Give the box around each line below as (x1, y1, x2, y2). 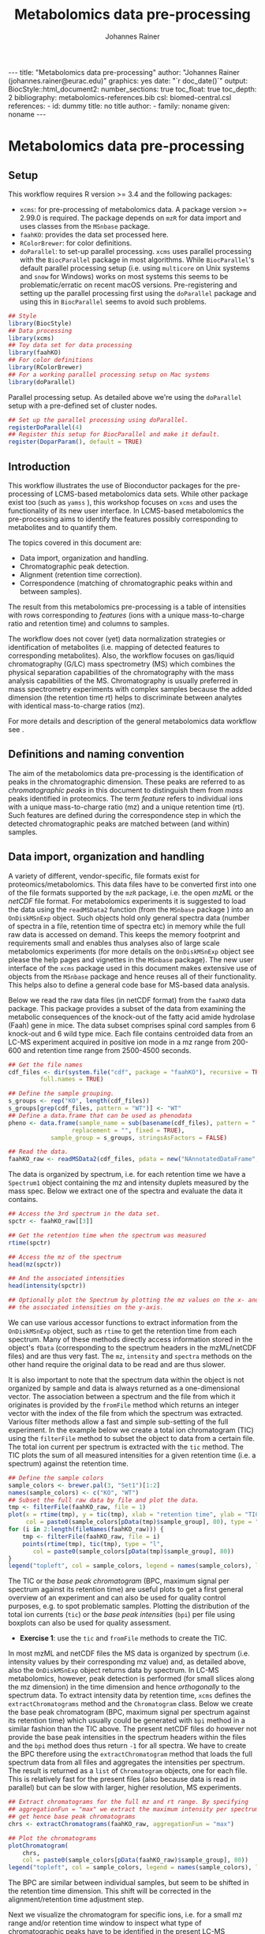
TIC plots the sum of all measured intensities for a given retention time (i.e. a (8, 1450, 256, 1460)
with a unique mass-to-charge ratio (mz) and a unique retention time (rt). (8, 802, 245, 812)
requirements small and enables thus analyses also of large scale (8, 938, 220, 947)
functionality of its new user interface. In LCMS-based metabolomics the (8, 506, 244, 515)
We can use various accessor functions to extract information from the (8, 1317, 238, 1327)
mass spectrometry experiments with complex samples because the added (8, 685, 252, 693)
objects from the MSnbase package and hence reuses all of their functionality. (8, 972, 257, 981)
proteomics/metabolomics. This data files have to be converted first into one (8, 879, 257, 889)
